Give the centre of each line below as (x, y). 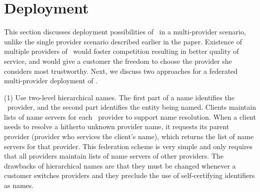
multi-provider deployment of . (51, 81)
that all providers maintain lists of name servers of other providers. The (114, 156)
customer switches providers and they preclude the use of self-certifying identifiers (129, 175)
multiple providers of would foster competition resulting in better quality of (121, 51)
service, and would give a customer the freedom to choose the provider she (118, 61)
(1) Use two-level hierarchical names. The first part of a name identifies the (119, 97)
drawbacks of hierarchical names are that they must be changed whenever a (120, 165)
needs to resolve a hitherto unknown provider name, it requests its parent (117, 126)
